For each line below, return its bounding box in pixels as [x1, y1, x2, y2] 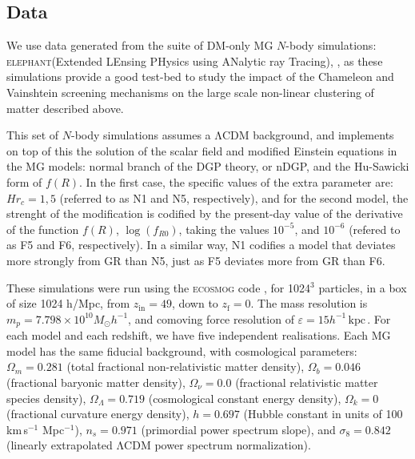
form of [6, 173, 42, 190]
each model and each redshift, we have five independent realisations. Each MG [6, 327, 391, 344]
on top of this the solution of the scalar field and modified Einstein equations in [6, 142, 397, 159]
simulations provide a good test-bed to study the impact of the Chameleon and [6, 68, 394, 85]
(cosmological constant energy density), [148, 389, 341, 406]
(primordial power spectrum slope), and [141, 421, 336, 437]
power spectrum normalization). [154, 437, 311, 453]
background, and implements [253, 127, 394, 143]
